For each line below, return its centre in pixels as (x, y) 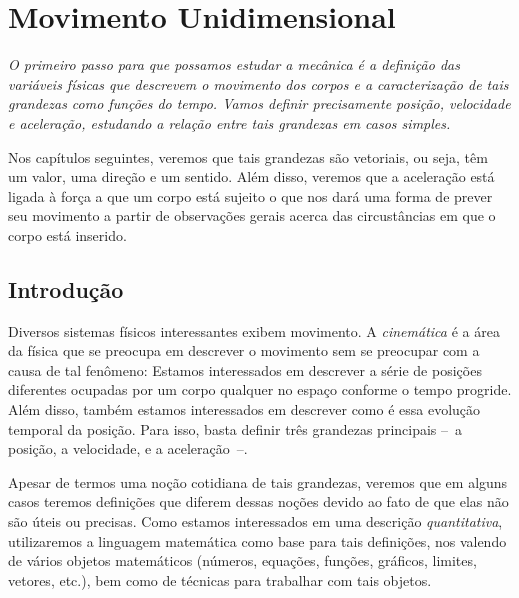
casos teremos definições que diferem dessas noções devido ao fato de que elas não (258, 501)
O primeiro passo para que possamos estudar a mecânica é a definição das (234, 64)
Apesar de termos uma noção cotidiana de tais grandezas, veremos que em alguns (258, 481)
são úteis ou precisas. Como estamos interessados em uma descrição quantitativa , (255, 521)
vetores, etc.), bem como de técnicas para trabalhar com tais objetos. (220, 579)
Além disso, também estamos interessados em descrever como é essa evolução (244, 409)
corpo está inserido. (67, 234)
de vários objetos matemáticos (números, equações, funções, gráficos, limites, (242, 560)
